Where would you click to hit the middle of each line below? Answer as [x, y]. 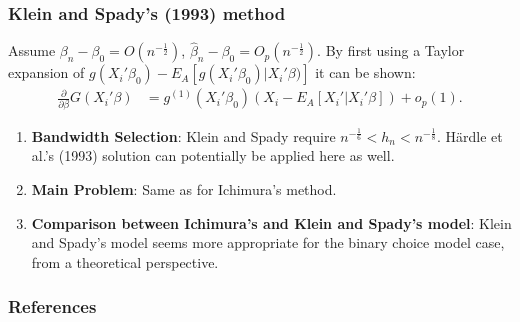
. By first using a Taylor [391, 50]
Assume [32, 50]
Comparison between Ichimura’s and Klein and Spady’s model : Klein [271, 222]
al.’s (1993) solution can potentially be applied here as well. [213, 155]
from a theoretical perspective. [125, 261]
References [52, 306]
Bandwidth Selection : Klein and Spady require [183, 135]
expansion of [46, 72]
